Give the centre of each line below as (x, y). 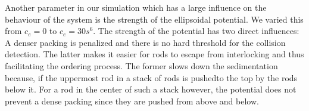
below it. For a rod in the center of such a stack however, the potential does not (151, 89)
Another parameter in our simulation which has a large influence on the (136, 7)
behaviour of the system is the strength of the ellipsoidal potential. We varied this (154, 19)
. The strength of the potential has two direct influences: (196, 31)
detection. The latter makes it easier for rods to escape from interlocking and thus (154, 54)
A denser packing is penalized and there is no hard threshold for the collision (145, 42)
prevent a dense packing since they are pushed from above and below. (132, 101)
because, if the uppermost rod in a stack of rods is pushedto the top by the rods (151, 77)
